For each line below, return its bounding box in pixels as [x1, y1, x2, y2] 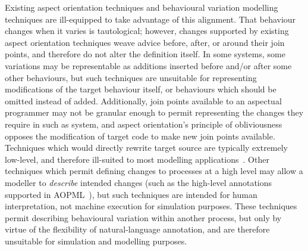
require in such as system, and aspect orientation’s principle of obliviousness [5, 117, 282, 130]
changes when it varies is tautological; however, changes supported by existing [5, 24, 289, 37]
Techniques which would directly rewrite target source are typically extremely [5, 141, 288, 154]
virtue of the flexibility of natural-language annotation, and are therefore [5, 223, 270, 235]
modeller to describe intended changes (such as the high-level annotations [5, 176, 272, 188]
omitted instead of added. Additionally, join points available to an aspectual [5, 94, 282, 107]
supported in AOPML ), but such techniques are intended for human [5, 188, 257, 200]
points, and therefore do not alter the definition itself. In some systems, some [5, 48, 285, 60]
